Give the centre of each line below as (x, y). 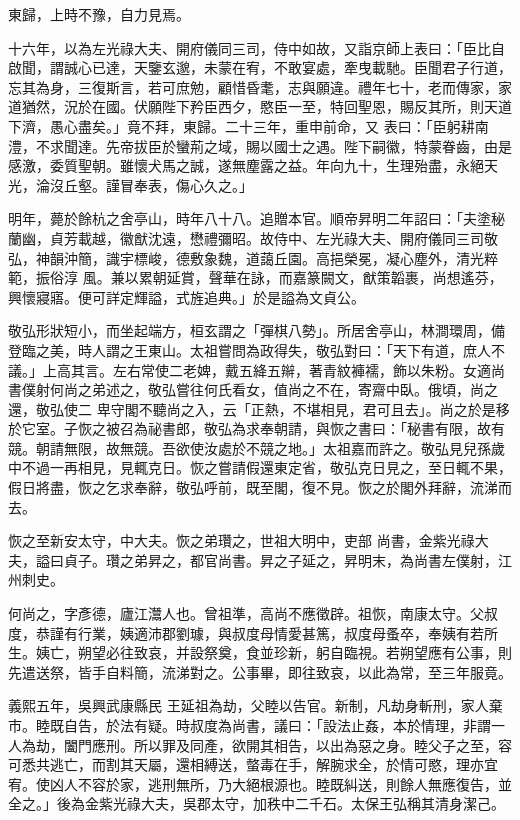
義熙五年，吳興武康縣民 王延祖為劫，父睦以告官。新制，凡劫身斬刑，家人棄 (255, 705)
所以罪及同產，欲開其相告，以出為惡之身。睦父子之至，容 (322, 744)
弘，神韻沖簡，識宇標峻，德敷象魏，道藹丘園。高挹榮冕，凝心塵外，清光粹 (253, 257)
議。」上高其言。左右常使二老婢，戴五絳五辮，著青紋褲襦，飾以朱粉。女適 (249, 369)
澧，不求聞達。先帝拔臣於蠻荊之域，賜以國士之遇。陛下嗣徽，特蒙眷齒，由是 (260, 145)
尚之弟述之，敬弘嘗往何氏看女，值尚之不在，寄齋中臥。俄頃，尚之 (280, 389)
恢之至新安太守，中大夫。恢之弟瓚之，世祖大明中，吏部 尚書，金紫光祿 (241, 540)
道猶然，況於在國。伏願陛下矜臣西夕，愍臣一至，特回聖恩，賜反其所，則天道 (260, 106)
